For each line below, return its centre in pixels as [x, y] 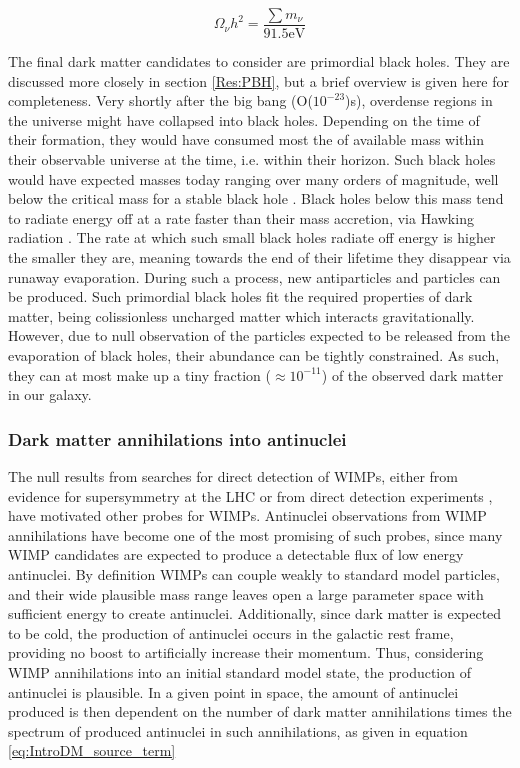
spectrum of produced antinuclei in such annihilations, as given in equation [238, 730]
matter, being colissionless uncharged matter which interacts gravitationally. [241, 315]
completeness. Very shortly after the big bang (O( [160, 100]
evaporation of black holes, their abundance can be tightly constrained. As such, [254, 354]
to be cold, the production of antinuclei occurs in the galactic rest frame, [231, 632]
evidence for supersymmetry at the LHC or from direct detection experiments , [250, 495]
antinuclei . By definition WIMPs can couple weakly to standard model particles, [254, 573]
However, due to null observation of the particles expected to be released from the [259, 335]
